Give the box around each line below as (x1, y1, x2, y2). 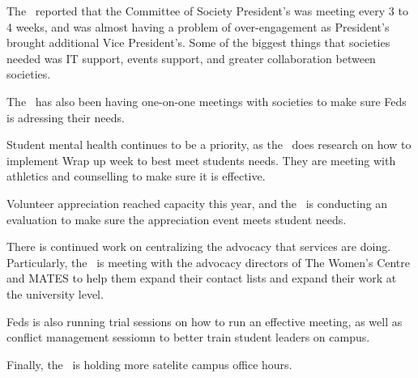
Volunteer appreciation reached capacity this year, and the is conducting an (6, 194, 388, 211)
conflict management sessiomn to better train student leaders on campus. (6, 329, 370, 346)
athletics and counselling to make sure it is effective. (6, 168, 266, 185)
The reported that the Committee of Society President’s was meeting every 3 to (6, 2, 408, 19)
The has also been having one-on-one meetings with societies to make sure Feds (6, 92, 407, 109)
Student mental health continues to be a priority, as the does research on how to (6, 136, 412, 153)
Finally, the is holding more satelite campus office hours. (6, 355, 292, 372)
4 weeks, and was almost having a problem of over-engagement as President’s (6, 18, 390, 35)
